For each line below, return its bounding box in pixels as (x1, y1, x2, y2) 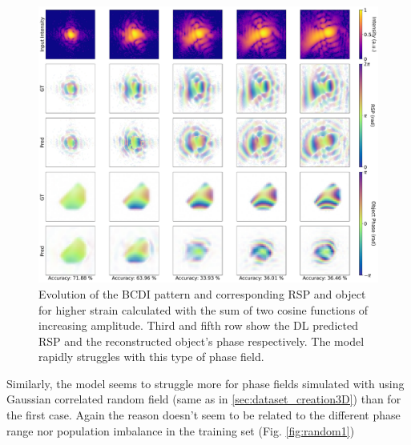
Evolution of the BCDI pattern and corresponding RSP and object (38, 285, 366, 302)
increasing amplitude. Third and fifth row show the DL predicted (38, 317, 358, 334)
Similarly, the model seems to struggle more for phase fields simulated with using (6, 375, 405, 391)
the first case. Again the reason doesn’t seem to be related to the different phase (6, 407, 401, 423)
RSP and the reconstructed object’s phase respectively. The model (38, 332, 365, 349)
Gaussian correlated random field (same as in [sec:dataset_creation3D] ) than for (6, 391, 401, 407)
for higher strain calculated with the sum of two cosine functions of (38, 301, 369, 318)
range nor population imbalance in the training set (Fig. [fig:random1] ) (6, 422, 355, 439)
